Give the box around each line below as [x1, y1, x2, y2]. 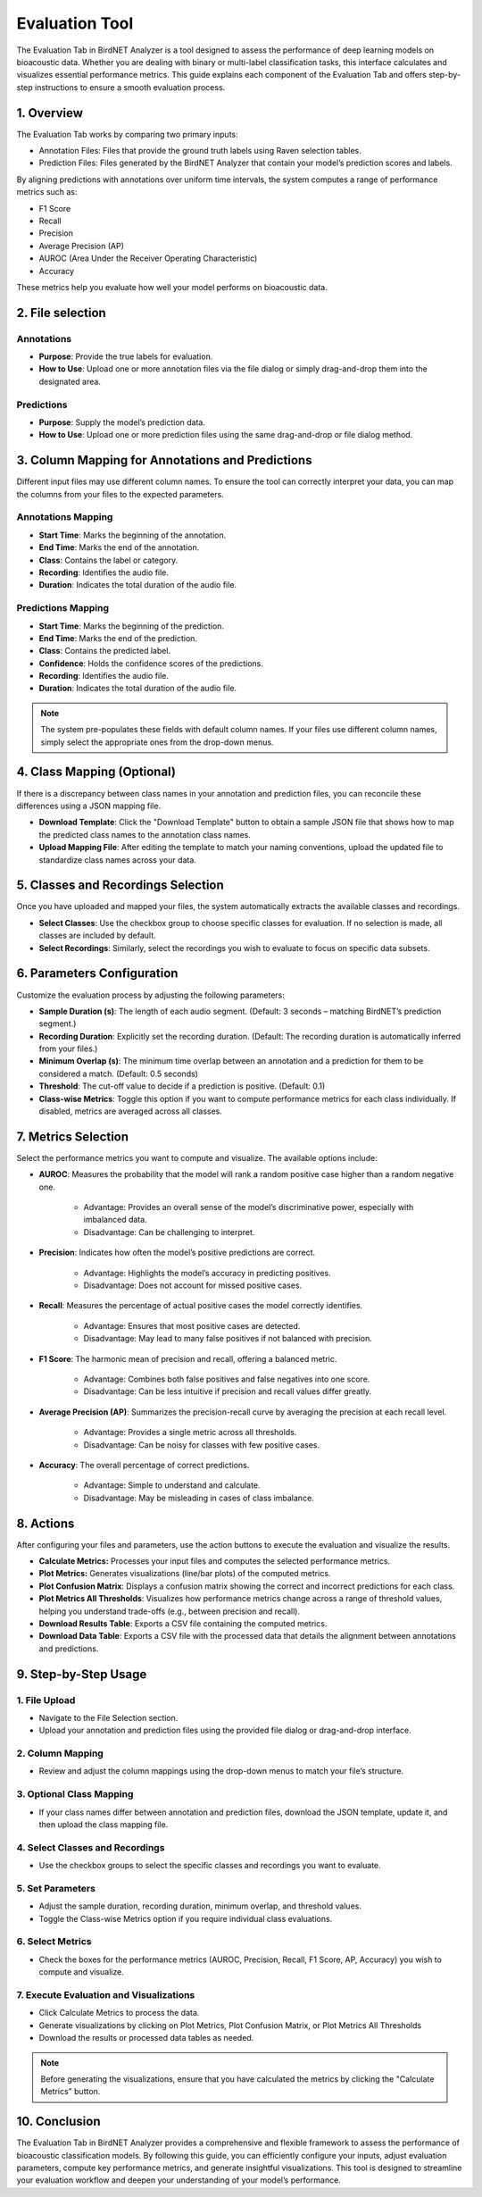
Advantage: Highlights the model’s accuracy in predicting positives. [83, 1267, 331, 1278]
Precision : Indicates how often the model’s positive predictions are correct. [38, 1247, 316, 1258]
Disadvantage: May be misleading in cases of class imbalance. [83, 1492, 314, 1503]
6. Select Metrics [16, 1935, 93, 1948]
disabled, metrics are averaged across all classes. [38, 1106, 223, 1116]
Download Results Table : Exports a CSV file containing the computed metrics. [38, 1617, 328, 1629]
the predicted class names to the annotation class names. [38, 829, 252, 840]
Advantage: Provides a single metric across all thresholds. [83, 1427, 297, 1438]
